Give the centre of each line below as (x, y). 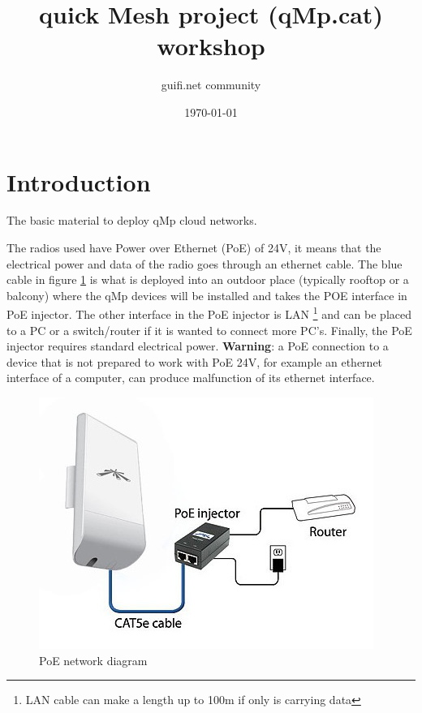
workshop (211, 46)
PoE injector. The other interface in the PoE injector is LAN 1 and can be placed (209, 313)
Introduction (79, 181)
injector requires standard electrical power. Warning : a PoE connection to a (198, 346)
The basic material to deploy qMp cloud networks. (132, 220)
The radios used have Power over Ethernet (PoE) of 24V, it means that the (194, 248)
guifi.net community (211, 85)
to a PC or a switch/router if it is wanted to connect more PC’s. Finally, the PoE (209, 330)
